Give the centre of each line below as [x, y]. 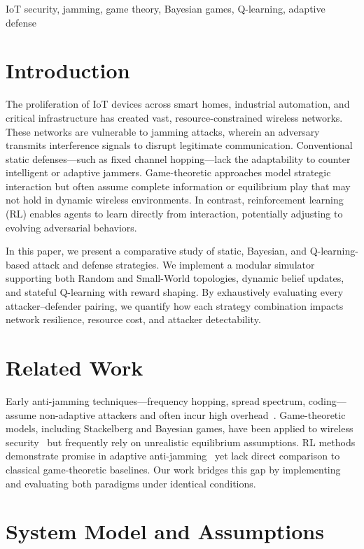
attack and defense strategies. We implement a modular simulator [174, 264]
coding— [327, 400]
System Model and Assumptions [165, 531]
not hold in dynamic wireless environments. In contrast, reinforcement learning [175, 200]
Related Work [75, 367]
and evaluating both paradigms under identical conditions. [131, 483]
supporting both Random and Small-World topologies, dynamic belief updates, [175, 278]
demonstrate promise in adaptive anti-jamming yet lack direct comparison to [173, 456]
